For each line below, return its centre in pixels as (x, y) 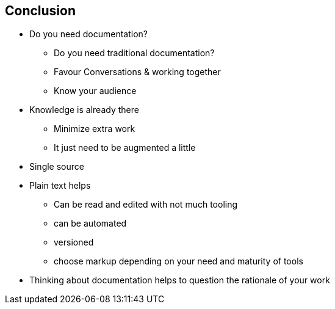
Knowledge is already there (84, 110)
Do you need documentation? (88, 34)
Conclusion (41, 11)
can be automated (90, 224)
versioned (74, 242)
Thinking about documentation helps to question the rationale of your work (180, 280)
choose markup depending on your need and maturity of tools (178, 261)
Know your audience (95, 91)
